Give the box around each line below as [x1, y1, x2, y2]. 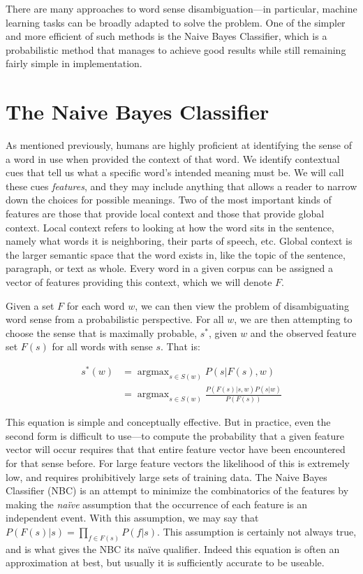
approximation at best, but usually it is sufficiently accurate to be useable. [6, 555, 325, 570]
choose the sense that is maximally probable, [6, 325, 198, 340]
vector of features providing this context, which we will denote [6, 275, 272, 289]
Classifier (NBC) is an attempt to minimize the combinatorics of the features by [6, 483, 349, 498]
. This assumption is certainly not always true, [157, 524, 357, 538]
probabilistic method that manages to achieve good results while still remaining [6, 42, 346, 57]
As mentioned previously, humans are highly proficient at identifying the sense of [6, 138, 352, 152]
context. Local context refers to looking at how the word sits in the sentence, [6, 220, 334, 234]
